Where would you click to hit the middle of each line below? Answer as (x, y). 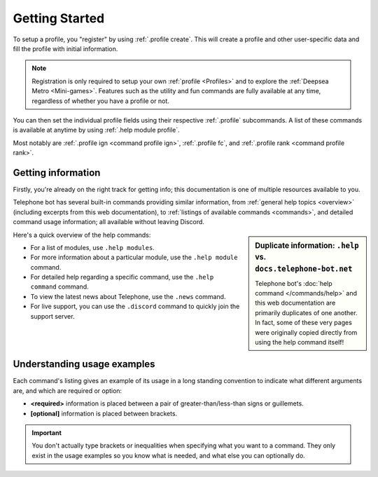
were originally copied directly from (306, 332)
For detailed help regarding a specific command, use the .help (122, 277)
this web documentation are (295, 303)
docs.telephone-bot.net (304, 269)
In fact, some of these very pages (304, 323)
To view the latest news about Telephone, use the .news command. (128, 296)
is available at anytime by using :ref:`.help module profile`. (96, 130)
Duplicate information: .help (307, 245)
